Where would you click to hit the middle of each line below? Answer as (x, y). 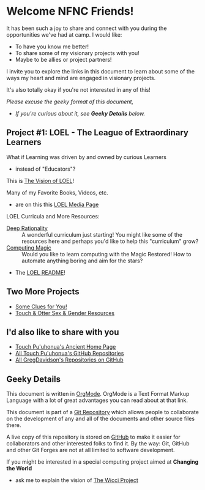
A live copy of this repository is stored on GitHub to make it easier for (93, 437)
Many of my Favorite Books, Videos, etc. (57, 192)
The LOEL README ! (40, 272)
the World (19, 469)
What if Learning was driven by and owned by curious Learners (87, 157)
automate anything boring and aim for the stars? (82, 261)
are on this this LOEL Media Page (57, 204)
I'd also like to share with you (63, 332)
